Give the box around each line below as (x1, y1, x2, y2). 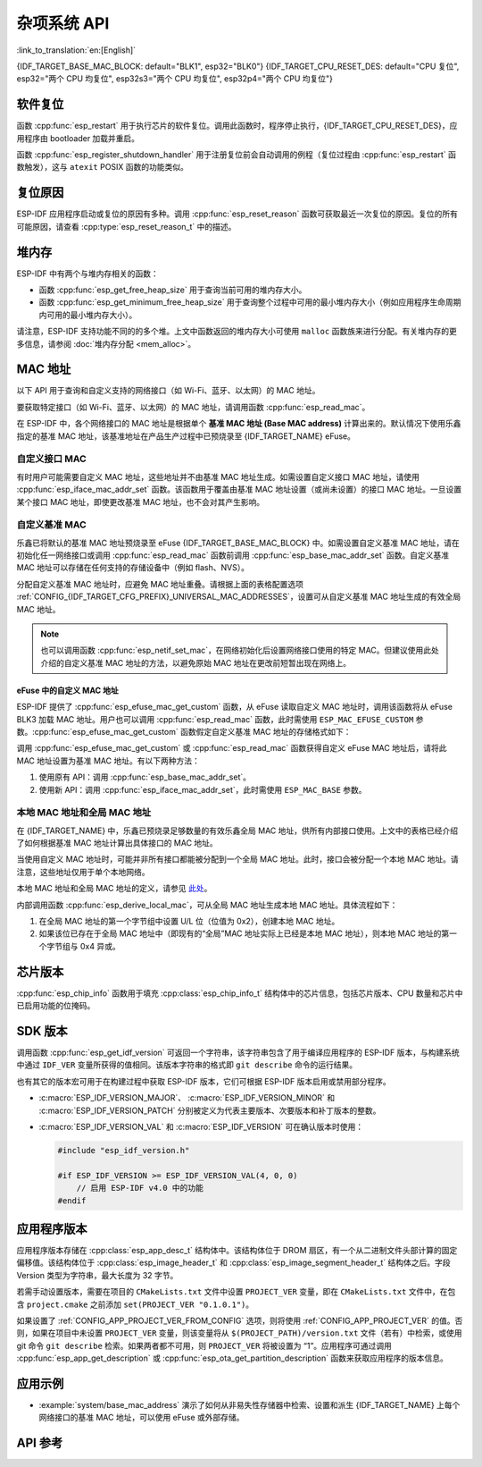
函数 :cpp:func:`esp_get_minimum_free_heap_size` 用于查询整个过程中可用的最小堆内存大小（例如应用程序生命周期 (38, 297, 461, 308)
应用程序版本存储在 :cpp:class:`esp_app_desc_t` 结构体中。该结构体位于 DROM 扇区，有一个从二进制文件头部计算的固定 (16, 1245, 458, 1256)
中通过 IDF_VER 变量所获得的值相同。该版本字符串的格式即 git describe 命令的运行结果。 (16, 1059, 357, 1070)
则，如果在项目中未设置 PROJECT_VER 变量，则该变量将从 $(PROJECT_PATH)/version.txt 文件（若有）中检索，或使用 (16, 1328, 463, 1338)
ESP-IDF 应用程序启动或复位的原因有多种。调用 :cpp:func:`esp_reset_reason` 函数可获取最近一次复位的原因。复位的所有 (16, 208, 459, 219)
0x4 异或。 (79, 940, 120, 951)
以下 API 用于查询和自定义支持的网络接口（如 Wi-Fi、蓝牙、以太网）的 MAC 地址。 (16, 385, 320, 396)
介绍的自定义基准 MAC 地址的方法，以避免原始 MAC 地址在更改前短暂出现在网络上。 (40, 657, 352, 668)
